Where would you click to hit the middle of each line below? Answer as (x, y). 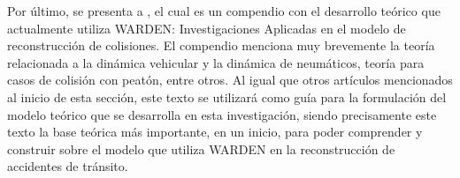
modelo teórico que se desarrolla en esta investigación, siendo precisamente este (222, 114)
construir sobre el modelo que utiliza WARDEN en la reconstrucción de (201, 148)
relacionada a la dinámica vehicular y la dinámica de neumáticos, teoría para (216, 62)
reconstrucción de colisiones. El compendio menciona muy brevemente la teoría (221, 45)
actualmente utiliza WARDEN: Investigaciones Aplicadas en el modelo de (207, 28)
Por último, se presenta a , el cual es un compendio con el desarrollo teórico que (224, 11)
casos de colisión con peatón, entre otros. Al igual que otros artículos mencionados (230, 80)
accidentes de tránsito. (68, 166)
